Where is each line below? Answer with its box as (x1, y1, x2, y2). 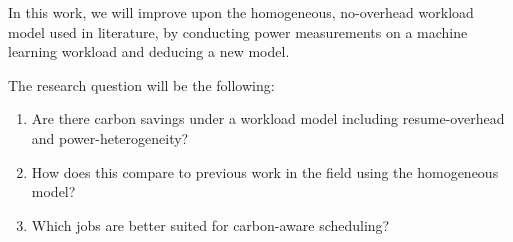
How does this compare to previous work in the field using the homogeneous (31, 161, 499, 182)
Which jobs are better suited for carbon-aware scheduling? (31, 214, 390, 235)
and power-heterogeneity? (31, 127, 189, 148)
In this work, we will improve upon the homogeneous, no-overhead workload (8, 2, 474, 22)
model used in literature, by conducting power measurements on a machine (8, 21, 468, 42)
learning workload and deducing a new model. (8, 41, 290, 62)
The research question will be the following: (8, 74, 275, 95)
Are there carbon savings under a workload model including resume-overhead (31, 108, 505, 129)
